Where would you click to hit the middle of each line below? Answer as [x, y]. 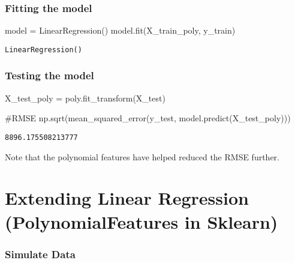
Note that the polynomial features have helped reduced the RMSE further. [142, 156]
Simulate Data [40, 254]
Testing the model [49, 75]
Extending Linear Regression [127, 198]
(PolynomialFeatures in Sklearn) [142, 221]
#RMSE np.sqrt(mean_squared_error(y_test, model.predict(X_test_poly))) [148, 118]
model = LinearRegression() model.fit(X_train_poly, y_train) [120, 30]
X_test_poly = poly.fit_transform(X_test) [85, 98]
